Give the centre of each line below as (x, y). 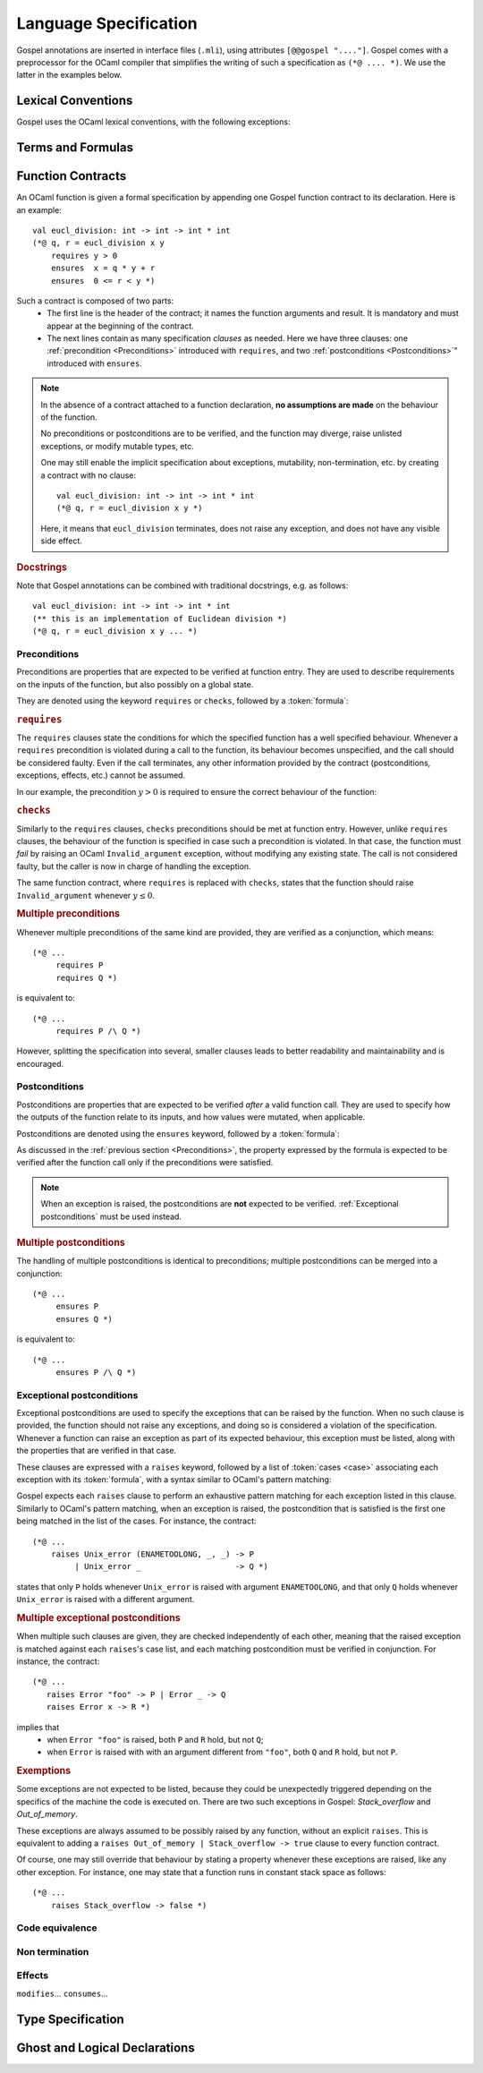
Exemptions (44, 1770)
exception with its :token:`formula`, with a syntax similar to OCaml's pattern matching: (174, 1480)
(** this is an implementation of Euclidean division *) (160, 618)
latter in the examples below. (69, 75)
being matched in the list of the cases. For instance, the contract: (136, 1521)
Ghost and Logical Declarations (106, 2047)
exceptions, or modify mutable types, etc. (117, 446)
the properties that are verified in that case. (97, 1451)
